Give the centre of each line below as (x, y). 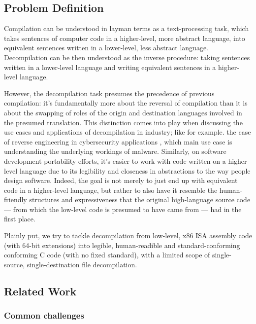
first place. (20, 219)
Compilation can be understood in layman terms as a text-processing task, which (127, 28)
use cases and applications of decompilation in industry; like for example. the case (128, 132)
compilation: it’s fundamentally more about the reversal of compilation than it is (126, 103)
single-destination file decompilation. (82, 264)
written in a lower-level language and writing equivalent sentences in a (110, 67)
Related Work (40, 291)
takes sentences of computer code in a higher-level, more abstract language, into (125, 38)
